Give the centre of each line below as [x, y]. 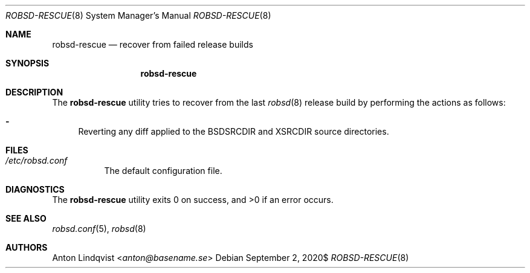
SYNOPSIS [27, 63]
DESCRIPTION [34, 92]
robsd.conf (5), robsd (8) [99, 229]
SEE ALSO [26, 218]
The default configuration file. [163, 171]
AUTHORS [27, 247]
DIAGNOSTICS [35, 189]
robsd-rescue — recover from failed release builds [153, 44]
